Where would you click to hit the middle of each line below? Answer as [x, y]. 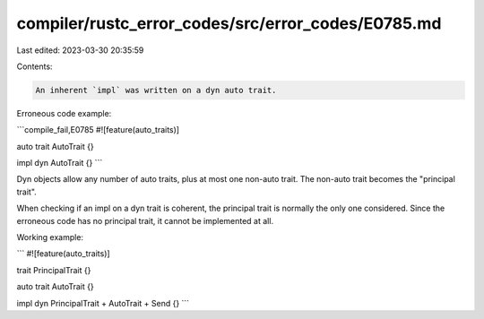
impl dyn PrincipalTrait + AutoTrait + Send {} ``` [103, 303]
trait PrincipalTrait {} [54, 270]
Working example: [50, 237]
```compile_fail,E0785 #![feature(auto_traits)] [98, 130]
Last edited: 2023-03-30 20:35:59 [80, 50]
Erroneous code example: [64, 113]
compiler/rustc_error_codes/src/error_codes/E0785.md [229, 23]
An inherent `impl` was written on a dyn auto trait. [156, 90]
